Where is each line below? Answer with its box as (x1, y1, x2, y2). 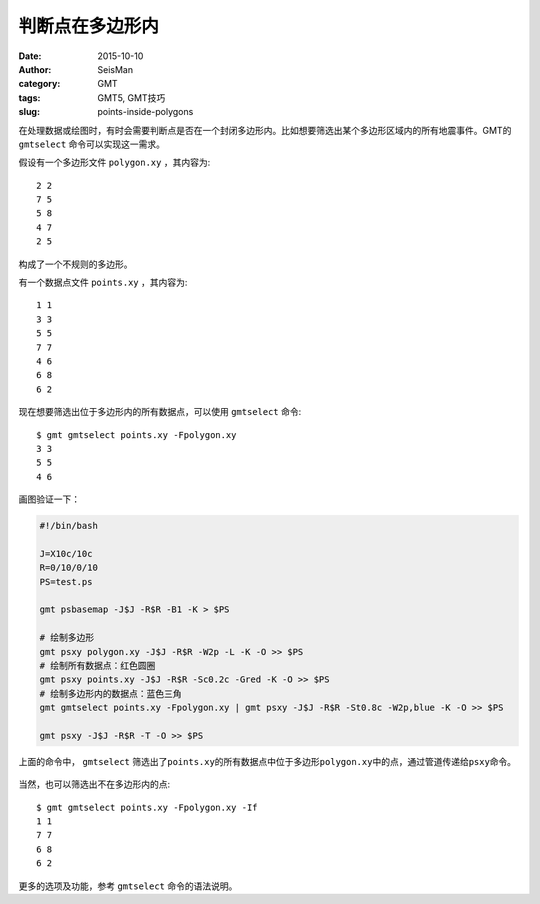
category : (18, 78, 61, 90)
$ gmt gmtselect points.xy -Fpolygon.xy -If (36, 801, 259, 813)
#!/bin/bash (39, 520, 99, 532)
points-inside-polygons (97, 106, 194, 118)
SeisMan (97, 63, 134, 75)
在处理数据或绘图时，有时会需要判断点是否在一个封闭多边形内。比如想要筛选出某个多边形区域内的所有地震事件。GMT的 (18, 124, 512, 136)
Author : (18, 63, 52, 75)
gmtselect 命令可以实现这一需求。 (18, 138, 165, 150)
